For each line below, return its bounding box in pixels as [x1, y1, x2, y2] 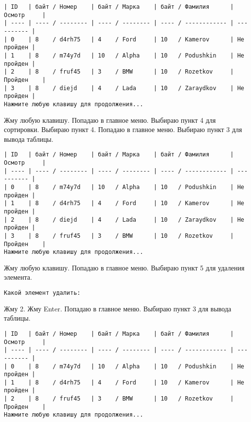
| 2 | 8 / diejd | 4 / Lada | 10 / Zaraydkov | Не [4, 216, 244, 223]
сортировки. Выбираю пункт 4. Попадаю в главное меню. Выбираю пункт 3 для [4, 124, 242, 134]
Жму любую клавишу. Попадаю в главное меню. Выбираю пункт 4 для [4, 115, 216, 125]
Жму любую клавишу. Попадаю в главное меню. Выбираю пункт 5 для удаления [4, 262, 245, 272]
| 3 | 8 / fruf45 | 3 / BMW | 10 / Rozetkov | [4, 232, 234, 239]
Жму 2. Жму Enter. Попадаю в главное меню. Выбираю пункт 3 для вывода [4, 303, 232, 313]
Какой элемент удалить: [4, 289, 81, 297]
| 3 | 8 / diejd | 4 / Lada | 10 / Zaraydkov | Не [4, 84, 244, 92]
